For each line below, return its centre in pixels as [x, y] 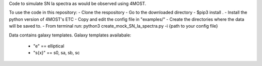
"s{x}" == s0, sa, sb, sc [57, 53]
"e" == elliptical [49, 46]
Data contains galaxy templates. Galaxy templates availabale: [70, 35]
